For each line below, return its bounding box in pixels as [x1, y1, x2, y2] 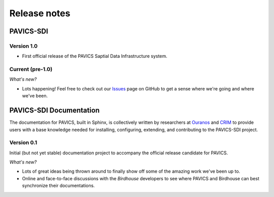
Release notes [9, 8, 71, 19]
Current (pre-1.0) [9, 66, 53, 73]
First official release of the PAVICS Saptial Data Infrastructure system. [22, 53, 167, 59]
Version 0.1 [9, 139, 38, 146]
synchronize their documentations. [22, 183, 95, 189]
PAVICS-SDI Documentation [9, 106, 100, 115]
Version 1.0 [9, 42, 38, 49]
